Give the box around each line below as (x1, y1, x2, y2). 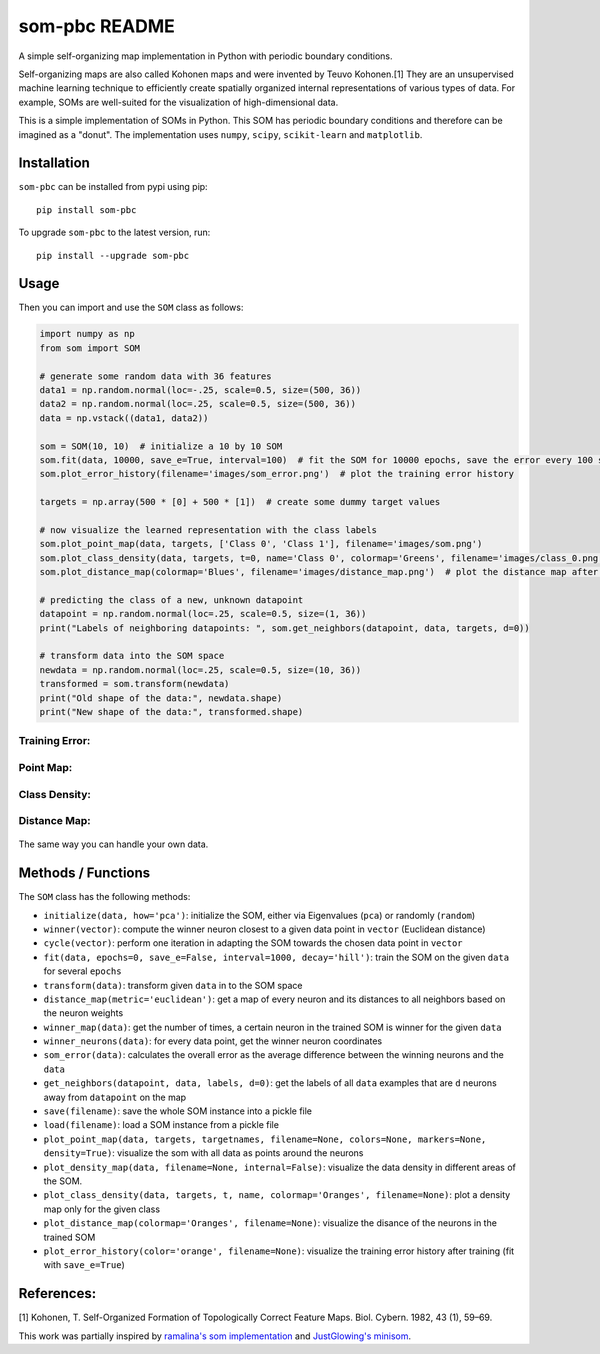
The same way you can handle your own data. (18, 838, 209, 850)
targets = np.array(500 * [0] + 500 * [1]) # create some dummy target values (39, 496, 441, 508)
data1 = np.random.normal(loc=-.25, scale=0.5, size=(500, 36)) (39, 385, 362, 396)
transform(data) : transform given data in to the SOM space (43, 979, 303, 991)
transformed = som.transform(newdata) (39, 678, 230, 690)
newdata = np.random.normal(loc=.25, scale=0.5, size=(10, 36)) (39, 664, 362, 675)
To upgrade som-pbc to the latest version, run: (18, 226, 211, 239)
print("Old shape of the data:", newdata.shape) (39, 692, 283, 704)
